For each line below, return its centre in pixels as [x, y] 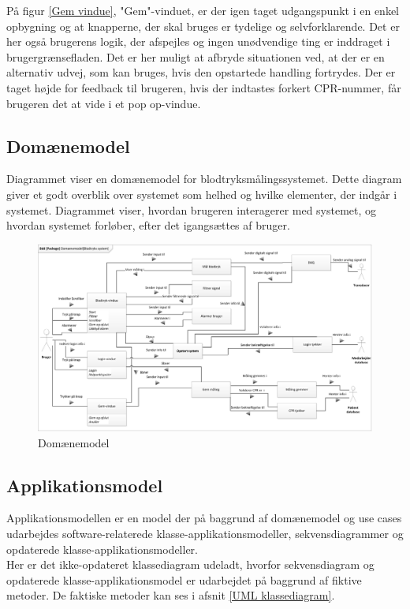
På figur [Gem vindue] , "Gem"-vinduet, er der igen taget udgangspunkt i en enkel [203, 10]
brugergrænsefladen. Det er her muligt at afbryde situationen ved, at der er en [196, 56]
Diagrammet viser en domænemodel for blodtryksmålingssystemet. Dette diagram [204, 179]
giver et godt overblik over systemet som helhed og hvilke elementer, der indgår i [202, 194]
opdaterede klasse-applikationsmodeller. [102, 549]
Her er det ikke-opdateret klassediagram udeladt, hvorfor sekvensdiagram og [190, 564]
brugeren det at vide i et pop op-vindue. [104, 103]
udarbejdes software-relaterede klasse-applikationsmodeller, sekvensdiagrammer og [205, 533]
